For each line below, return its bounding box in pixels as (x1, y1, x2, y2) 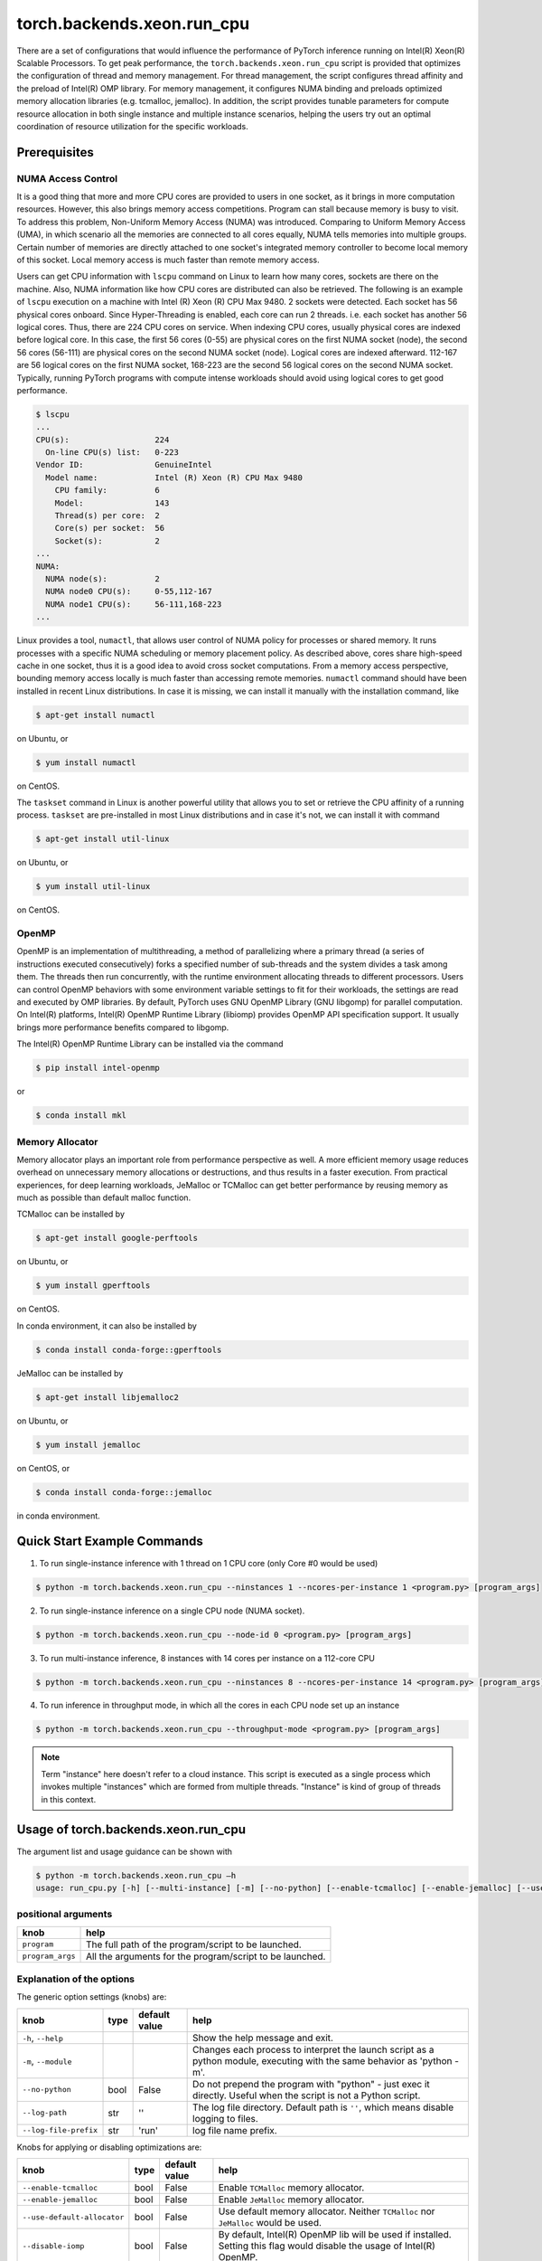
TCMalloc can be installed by (16, 1208, 126, 1220)
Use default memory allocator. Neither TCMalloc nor (218, 2205, 435, 2218)
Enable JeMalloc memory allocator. (218, 2193, 365, 2206)
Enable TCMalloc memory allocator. (218, 2181, 365, 2194)
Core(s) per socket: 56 (54, 523, 165, 534)
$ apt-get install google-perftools (35, 1233, 199, 1244)
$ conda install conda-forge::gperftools (35, 1344, 222, 1355)
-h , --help (22, 2031, 63, 2044)
